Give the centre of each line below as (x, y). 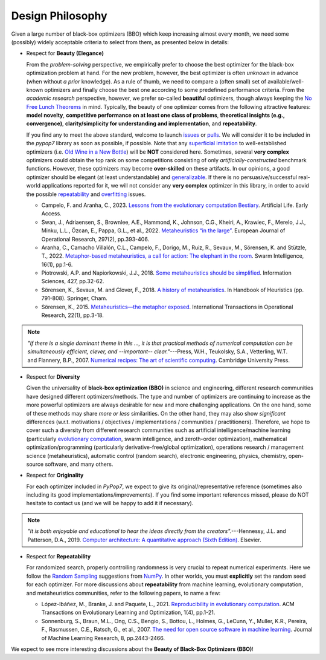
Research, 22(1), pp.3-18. (72, 315)
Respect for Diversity (53, 377)
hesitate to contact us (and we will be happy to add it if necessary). (110, 503)
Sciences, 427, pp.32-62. (73, 281)
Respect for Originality (55, 475)
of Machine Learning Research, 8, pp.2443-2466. (103, 638)
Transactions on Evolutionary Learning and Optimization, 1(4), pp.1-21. (128, 613)
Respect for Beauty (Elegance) (65, 53)
